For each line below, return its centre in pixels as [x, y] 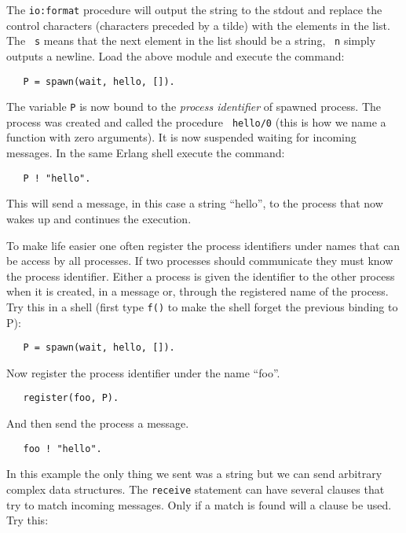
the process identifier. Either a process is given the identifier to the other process [201, 276]
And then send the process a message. [98, 423]
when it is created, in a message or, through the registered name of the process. [198, 291]
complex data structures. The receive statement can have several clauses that [196, 489]
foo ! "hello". [62, 448]
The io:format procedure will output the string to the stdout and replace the [194, 9]
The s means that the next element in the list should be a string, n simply [191, 40]
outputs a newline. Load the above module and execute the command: [176, 55]
